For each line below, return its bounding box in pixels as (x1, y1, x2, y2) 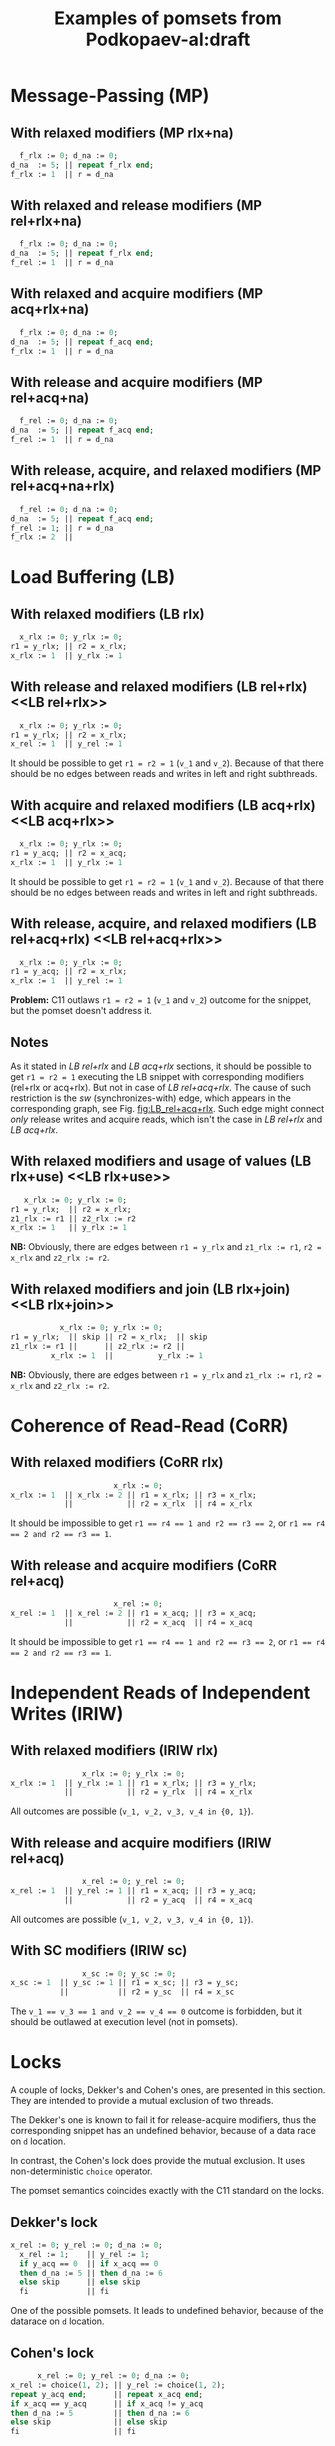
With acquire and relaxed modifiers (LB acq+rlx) (10, 797, 317, 814)
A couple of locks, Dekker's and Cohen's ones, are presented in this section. (10, 2084, 326, 2096)
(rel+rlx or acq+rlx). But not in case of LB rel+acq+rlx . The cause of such (10, 1082, 312, 1093)
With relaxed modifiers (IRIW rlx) (10, 1742, 219, 1759)
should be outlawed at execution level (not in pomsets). (10, 2016, 238, 2028)
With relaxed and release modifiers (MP (10, 197, 263, 214)
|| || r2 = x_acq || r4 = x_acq (63, 1617, 253, 1627)
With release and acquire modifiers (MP (10, 373, 263, 391)
